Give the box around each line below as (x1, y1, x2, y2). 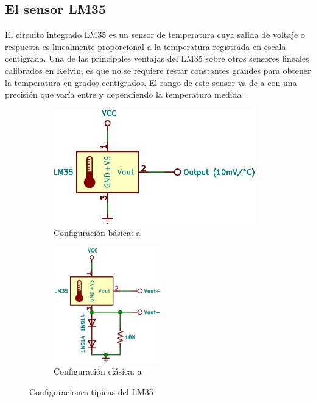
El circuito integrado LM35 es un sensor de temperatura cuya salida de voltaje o (5, 28, 305, 41)
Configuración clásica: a (54, 365, 142, 378)
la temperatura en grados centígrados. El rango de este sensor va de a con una (5, 76, 297, 88)
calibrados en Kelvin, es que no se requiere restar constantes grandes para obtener (5, 63, 311, 76)
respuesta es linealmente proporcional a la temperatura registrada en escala (5, 40, 286, 52)
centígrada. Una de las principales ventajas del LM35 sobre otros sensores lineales (5, 52, 309, 65)
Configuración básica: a (54, 226, 141, 239)
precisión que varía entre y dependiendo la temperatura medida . (5, 88, 248, 101)
